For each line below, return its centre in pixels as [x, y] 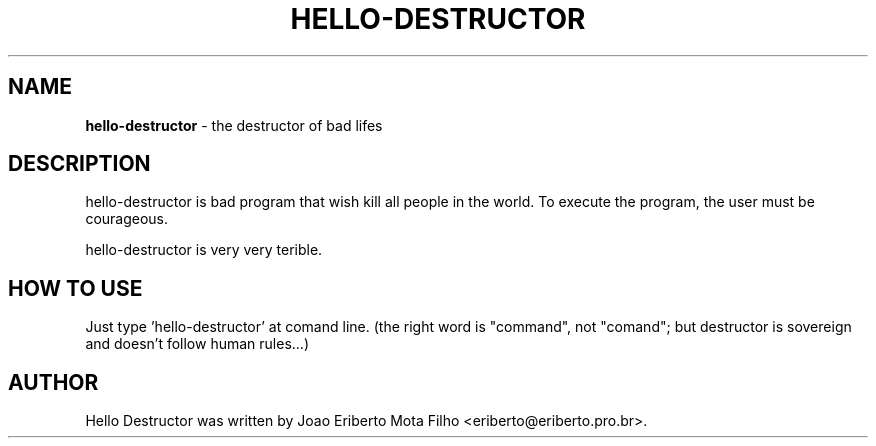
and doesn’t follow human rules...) [197, 344]
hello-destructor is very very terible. [204, 250]
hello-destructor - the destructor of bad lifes [234, 125]
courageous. [127, 219]
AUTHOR [53, 382]
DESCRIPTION [79, 164]
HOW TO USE [75, 288]
